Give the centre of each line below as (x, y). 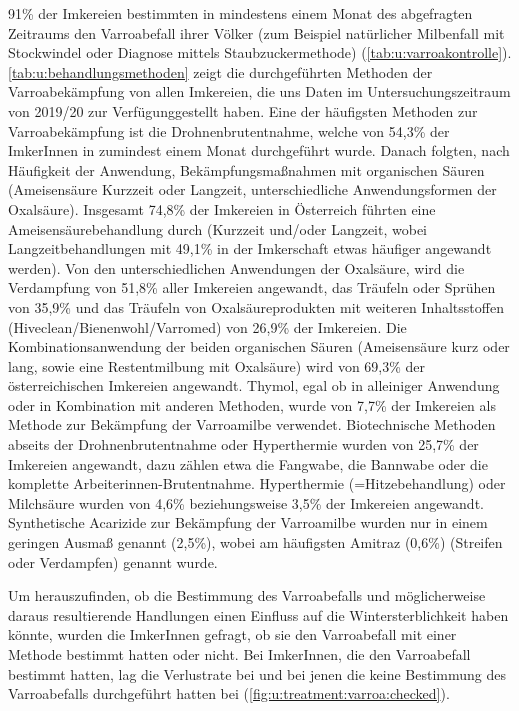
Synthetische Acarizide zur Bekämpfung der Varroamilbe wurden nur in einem (248, 522)
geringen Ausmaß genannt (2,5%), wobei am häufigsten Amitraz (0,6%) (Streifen (255, 542)
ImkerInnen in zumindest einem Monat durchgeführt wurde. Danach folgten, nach (259, 150)
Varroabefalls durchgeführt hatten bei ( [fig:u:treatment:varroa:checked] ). (229, 693)
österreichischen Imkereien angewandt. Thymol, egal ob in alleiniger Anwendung (254, 385)
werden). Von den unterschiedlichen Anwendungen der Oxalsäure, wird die (236, 267)
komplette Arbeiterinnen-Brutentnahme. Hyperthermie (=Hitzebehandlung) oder (257, 483)
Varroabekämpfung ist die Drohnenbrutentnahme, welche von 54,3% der (229, 130)
